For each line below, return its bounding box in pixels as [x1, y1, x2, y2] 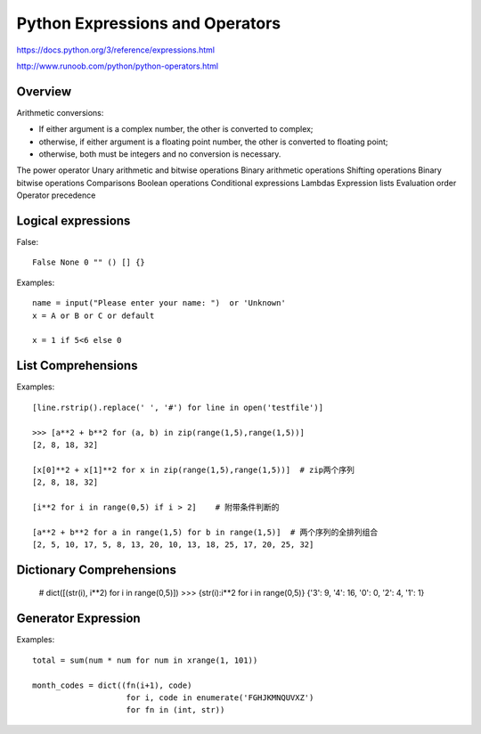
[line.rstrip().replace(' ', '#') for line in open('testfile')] [32, 402, 324, 412]
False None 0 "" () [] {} [32, 257, 146, 267]
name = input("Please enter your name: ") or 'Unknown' [32, 298, 287, 308]
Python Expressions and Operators [16, 13, 281, 33]
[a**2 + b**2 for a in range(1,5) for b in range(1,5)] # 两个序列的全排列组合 [32, 526, 379, 537]
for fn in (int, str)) [126, 705, 225, 715]
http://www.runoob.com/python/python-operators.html [16, 61, 219, 71]
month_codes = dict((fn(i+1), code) [32, 680, 192, 690]
